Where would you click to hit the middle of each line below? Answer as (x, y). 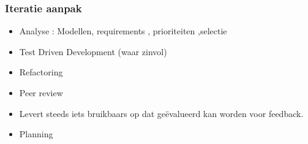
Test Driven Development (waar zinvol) (93, 51)
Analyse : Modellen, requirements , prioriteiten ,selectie (123, 31)
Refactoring (41, 72)
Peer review (41, 93)
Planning (36, 134)
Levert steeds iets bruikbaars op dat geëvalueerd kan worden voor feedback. (161, 113)
